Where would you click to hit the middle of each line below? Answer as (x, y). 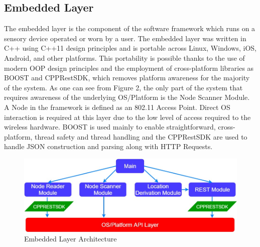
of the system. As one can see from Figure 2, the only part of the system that (123, 87)
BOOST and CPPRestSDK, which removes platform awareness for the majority (127, 78)
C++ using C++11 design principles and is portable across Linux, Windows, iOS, (130, 48)
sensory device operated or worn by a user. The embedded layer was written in (125, 38)
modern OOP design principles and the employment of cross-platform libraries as (129, 68)
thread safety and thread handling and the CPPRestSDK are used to (141, 136)
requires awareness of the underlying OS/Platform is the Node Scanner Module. (127, 97)
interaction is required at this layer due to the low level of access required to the (127, 117)
